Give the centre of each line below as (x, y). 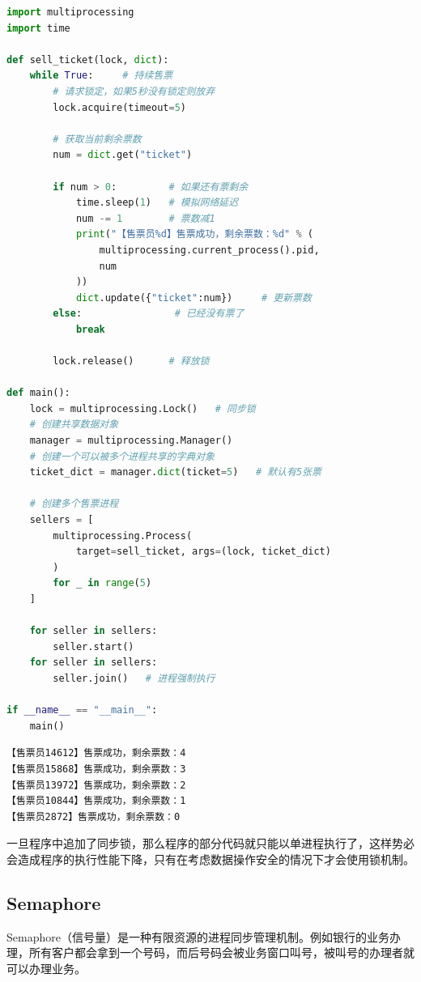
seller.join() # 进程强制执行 (134, 678)
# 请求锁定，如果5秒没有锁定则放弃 (134, 91)
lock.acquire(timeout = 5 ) (119, 107)
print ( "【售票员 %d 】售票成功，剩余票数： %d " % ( (194, 234)
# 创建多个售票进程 (74, 504)
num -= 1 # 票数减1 (145, 218)
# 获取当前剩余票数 (97, 139)
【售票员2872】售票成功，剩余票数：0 (94, 816)
